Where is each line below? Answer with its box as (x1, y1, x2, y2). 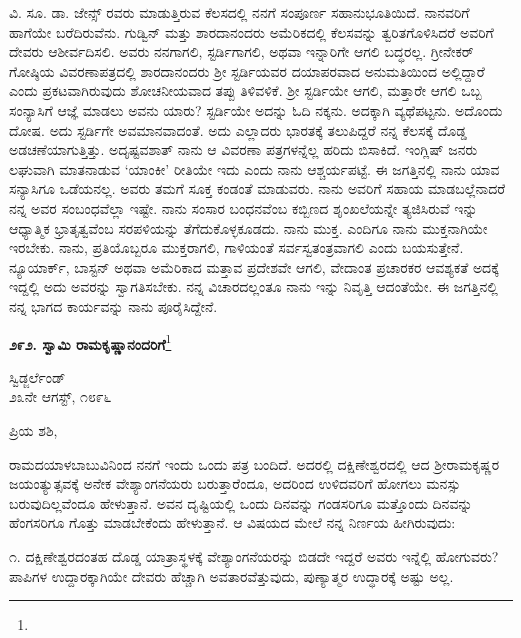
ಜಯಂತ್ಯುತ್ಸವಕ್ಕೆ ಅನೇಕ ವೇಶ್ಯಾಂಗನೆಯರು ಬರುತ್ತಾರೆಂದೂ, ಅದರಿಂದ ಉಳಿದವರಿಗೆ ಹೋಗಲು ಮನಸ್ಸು (9, 473, 461, 494)
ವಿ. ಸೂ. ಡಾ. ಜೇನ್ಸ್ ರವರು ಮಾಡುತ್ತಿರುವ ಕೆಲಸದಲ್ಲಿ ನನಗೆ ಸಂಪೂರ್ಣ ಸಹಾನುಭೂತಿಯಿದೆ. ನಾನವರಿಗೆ (9, 2, 470, 22)
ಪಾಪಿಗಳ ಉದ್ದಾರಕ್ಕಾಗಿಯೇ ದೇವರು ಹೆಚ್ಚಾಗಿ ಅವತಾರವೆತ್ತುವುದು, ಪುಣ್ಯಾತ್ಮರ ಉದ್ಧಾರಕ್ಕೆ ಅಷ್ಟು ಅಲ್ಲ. (9, 565, 454, 586)
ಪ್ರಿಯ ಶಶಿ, (9, 419, 58, 440)
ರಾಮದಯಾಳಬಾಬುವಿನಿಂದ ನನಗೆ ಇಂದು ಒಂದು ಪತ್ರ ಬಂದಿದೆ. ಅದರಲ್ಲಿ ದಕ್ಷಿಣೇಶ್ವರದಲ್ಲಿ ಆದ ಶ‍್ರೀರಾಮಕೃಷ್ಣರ (9, 453, 500, 474)
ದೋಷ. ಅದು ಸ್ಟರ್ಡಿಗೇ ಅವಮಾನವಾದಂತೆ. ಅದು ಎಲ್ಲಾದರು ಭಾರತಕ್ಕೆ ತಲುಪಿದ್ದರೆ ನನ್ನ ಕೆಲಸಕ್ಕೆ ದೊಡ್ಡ (9, 119, 467, 140)
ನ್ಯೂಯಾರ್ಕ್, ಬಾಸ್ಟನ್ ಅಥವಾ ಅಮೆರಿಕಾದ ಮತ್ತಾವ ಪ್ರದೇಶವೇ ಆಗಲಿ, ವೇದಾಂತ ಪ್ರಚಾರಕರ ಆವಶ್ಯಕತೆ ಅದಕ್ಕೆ (9, 256, 499, 277)
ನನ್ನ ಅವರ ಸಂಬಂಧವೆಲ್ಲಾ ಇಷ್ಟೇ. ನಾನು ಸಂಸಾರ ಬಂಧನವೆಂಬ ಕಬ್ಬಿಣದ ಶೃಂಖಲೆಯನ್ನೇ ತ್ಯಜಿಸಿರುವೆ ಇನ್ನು (9, 197, 478, 218)
